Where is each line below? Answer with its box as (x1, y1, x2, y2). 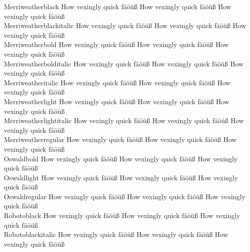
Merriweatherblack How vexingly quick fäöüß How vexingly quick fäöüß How (4, 1, 232, 11)
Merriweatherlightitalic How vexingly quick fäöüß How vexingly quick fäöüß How (4, 115, 244, 126)
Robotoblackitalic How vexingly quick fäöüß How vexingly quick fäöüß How (4, 229, 228, 239)
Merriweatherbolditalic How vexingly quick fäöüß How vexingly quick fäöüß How (4, 58, 244, 68)
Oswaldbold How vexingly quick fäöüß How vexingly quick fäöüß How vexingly (4, 153, 238, 163)
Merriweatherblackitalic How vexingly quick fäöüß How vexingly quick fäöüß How (4, 20, 246, 31)
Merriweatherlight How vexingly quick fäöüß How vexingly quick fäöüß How (4, 96, 229, 106)
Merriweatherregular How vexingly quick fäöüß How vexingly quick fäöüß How (4, 134, 237, 144)
